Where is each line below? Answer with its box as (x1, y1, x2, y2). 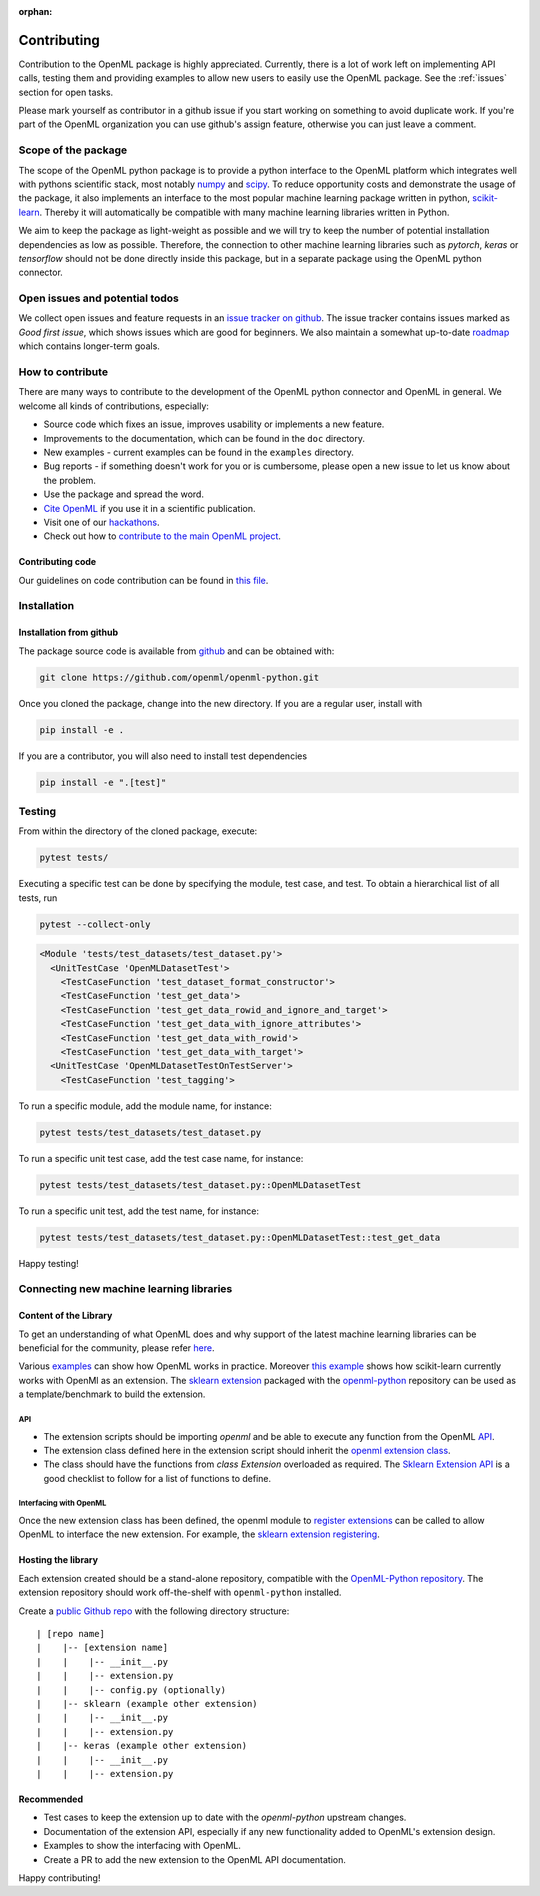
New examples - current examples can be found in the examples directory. (43, 446, 354, 458)
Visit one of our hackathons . (43, 516, 160, 528)
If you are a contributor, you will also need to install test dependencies (18, 750, 308, 762)
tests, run (18, 891, 58, 904)
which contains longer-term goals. (18, 340, 160, 352)
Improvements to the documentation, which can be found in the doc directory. (43, 432, 365, 444)
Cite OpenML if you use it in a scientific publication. (43, 502, 256, 514)
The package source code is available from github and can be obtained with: (18, 645, 335, 657)
